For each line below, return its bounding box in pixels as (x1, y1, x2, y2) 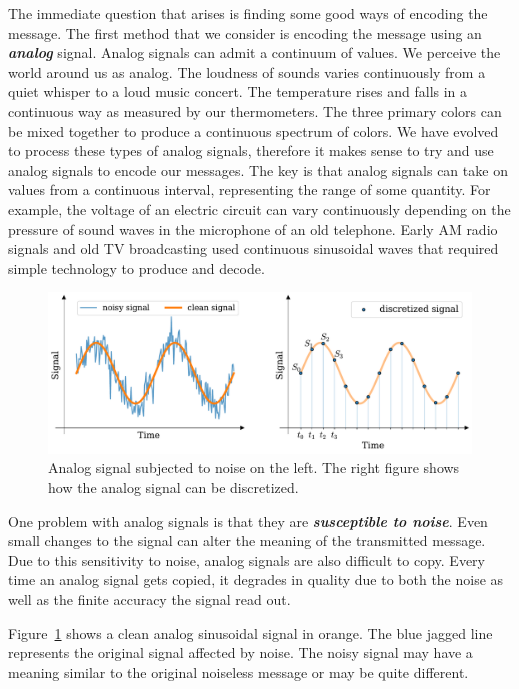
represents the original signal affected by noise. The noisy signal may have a (8, 642, 473, 663)
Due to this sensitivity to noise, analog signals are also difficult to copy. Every (8, 549, 485, 570)
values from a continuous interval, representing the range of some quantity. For (8, 179, 491, 200)
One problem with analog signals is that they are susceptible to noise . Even (8, 510, 488, 531)
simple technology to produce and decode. (8, 257, 265, 278)
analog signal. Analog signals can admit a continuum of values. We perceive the (8, 42, 501, 63)
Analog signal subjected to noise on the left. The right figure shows (48, 457, 460, 478)
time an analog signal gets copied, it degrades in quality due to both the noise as (8, 569, 504, 590)
